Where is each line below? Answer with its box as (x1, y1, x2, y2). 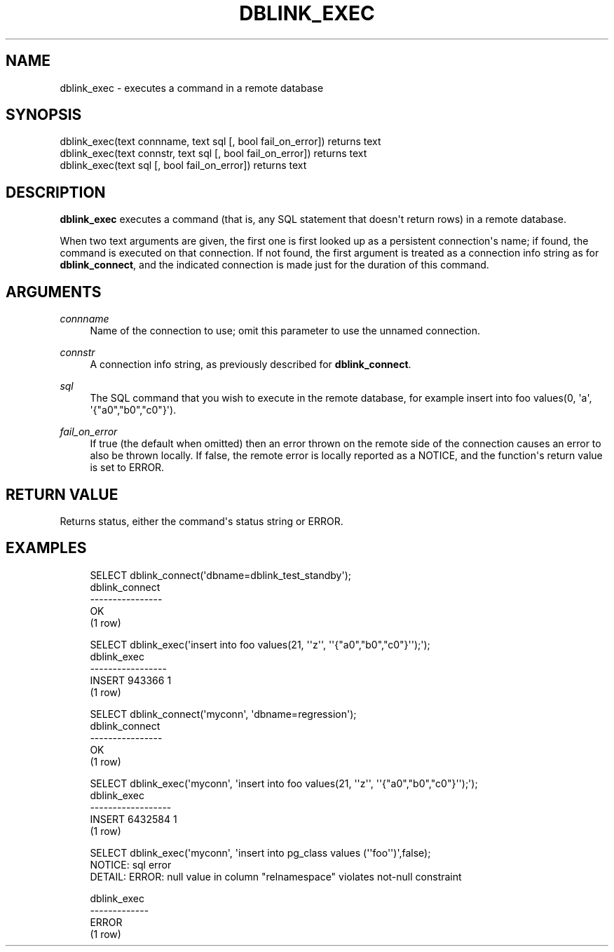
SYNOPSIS (6, 106, 82, 124)
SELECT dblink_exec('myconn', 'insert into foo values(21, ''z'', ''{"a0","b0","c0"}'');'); (90, 777, 478, 789)
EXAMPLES (6, 539, 87, 557)
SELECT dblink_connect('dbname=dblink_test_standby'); (90, 569, 351, 581)
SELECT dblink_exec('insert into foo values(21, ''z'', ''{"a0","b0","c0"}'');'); (90, 638, 430, 651)
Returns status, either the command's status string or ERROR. (60, 515, 343, 527)
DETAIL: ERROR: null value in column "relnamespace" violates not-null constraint (90, 870, 462, 883)
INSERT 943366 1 (90, 674, 172, 686)
